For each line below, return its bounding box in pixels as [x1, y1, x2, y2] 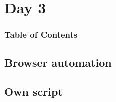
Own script [4, 84, 63, 99]
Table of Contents [4, 28, 78, 41]
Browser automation [4, 54, 112, 70]
